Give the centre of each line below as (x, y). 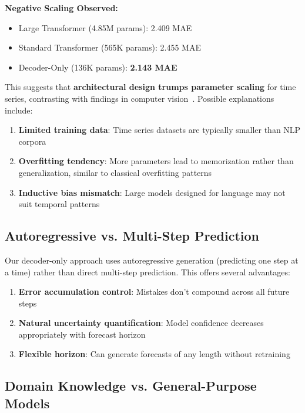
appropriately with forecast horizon (82, 334)
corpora (32, 141)
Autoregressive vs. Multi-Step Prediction (132, 236)
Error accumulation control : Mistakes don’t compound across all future (154, 292)
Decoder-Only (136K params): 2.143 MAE (98, 67)
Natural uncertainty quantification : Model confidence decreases (141, 323)
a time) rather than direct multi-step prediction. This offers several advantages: (148, 272)
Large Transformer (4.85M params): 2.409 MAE (105, 27)
